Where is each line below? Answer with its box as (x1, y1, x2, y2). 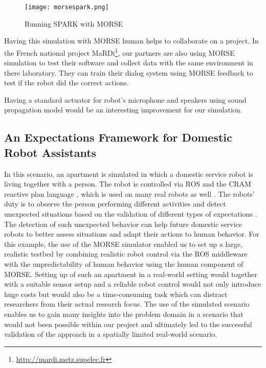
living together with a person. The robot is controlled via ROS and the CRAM (4, 178, 251, 189)
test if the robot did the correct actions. (4, 77, 129, 88)
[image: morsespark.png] (25, 4, 109, 11)
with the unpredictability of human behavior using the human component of (4, 259, 243, 269)
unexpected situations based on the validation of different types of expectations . (4, 209, 257, 219)
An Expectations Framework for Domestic (4, 129, 232, 145)
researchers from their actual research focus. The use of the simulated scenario (4, 298, 250, 309)
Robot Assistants (4, 144, 97, 160)
